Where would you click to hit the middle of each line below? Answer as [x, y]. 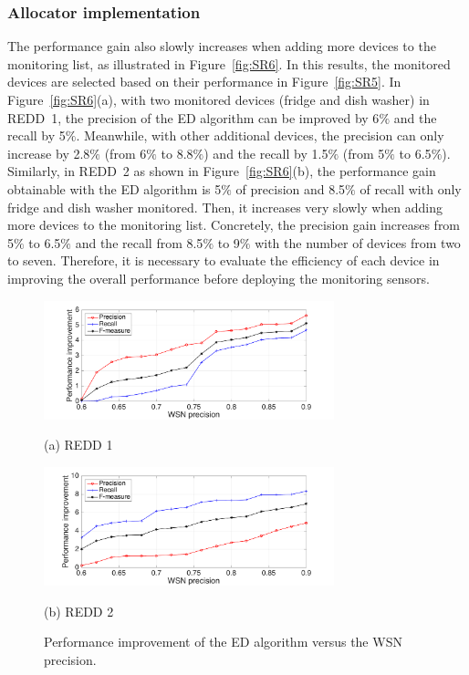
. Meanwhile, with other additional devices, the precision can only [260, 135]
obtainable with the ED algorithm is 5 [115, 188]
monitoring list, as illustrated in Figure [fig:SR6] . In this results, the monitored [229, 63]
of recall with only [411, 188]
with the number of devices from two [358, 242]
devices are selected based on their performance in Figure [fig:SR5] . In [204, 82]
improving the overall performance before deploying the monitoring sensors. [219, 278]
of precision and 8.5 [291, 188]
